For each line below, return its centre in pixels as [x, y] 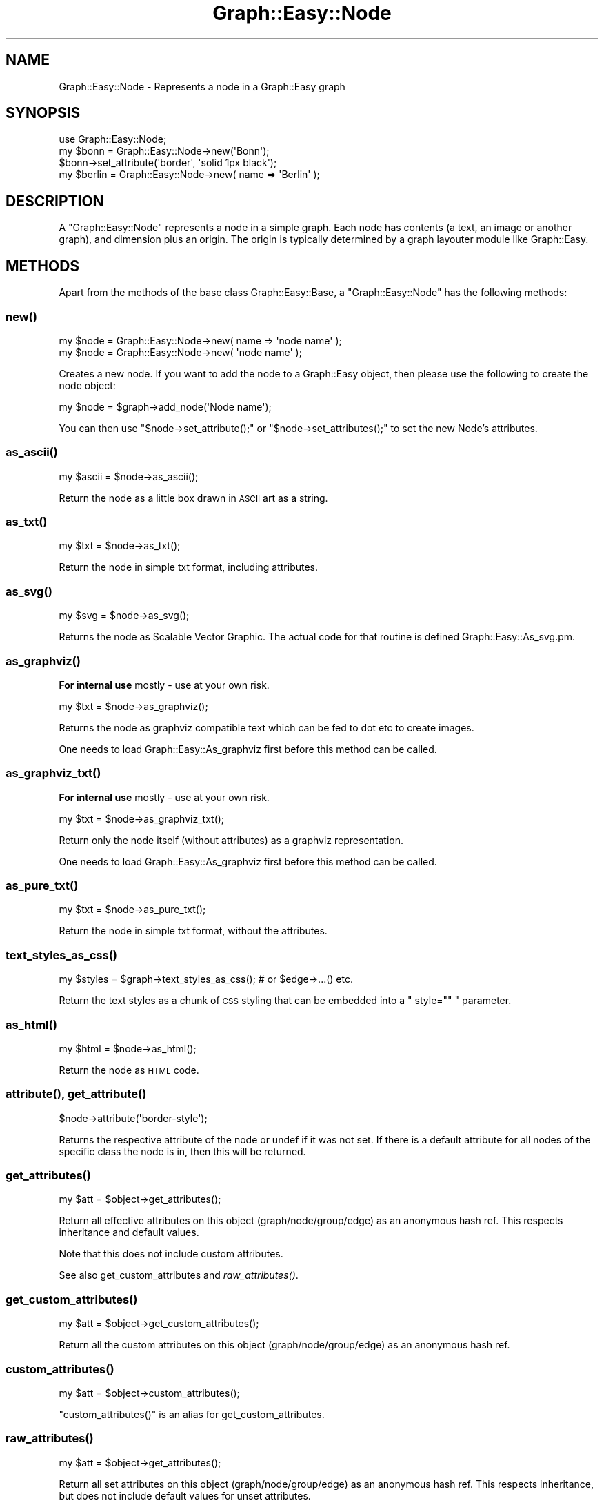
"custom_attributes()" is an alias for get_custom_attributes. [192, 1414]
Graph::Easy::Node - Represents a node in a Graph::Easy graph [202, 86]
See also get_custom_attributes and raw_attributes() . [179, 1275]
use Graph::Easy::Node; [113, 139]
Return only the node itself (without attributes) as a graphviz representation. [231, 840]
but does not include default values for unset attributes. [185, 1495]
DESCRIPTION [55, 201]
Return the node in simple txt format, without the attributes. [193, 931]
